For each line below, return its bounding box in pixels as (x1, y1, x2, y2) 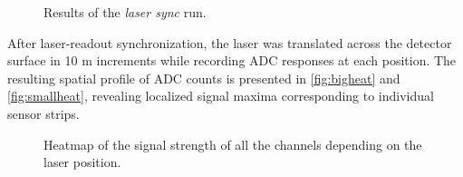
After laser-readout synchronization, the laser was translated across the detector (7, 33, 452, 52)
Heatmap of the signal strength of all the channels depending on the (43, 134, 422, 153)
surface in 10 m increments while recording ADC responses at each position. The (7, 51, 457, 70)
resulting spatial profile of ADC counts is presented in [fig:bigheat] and (7, 68, 400, 87)
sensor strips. (7, 103, 80, 123)
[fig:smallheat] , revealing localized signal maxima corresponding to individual (7, 86, 434, 105)
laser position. (43, 152, 121, 172)
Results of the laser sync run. (43, 3, 207, 21)
